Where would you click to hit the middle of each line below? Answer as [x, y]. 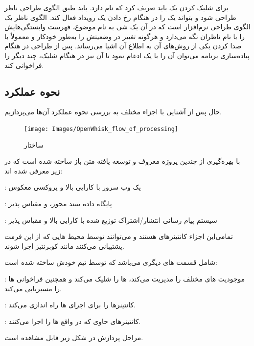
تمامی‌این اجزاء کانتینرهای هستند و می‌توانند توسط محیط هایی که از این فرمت [119, 236]
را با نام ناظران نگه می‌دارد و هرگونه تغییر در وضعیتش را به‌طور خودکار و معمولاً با [125, 36]
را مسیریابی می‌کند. [33, 288]
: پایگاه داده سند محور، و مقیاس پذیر [58, 203]
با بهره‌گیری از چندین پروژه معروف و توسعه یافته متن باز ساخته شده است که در [122, 161]
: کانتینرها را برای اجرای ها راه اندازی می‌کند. [70, 305]
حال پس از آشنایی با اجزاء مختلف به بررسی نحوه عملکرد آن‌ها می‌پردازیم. [113, 112]
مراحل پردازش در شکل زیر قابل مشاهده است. [74, 337]
